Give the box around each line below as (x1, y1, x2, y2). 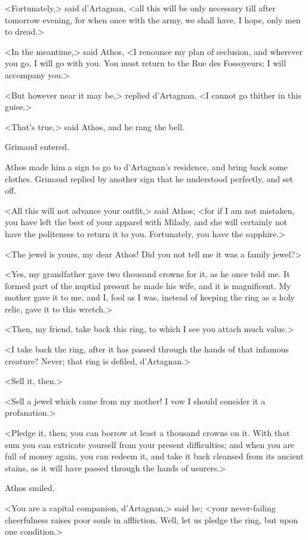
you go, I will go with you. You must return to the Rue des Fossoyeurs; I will (5, 57, 287, 69)
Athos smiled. (5, 481, 55, 494)
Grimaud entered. (5, 140, 69, 153)
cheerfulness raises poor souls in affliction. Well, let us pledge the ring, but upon (5, 513, 298, 526)
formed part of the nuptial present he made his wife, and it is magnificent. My (5, 279, 291, 292)
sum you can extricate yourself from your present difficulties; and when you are (5, 438, 295, 450)
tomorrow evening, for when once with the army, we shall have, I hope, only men (5, 13, 301, 26)
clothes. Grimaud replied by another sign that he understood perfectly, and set (5, 172, 293, 185)
